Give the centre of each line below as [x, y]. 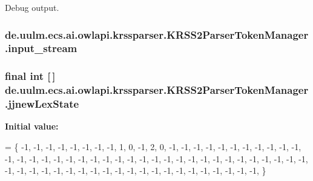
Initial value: [32, 126]
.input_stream [41, 48]
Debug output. [32, 7]
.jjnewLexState [42, 104]
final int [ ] [30, 76]
